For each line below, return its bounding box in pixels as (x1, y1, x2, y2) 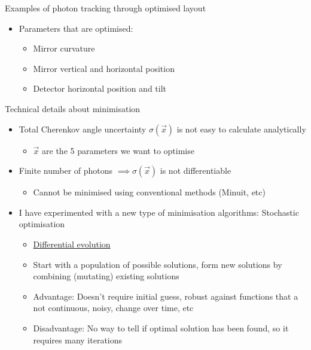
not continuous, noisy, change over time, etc (33, 301, 194, 314)
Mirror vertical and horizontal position (33, 62, 175, 74)
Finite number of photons (19, 164, 113, 177)
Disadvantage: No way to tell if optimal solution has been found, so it (33, 321, 289, 334)
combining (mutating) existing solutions (33, 270, 179, 282)
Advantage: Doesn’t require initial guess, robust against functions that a (33, 289, 298, 302)
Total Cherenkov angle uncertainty (19, 122, 147, 135)
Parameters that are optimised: (19, 22, 133, 34)
